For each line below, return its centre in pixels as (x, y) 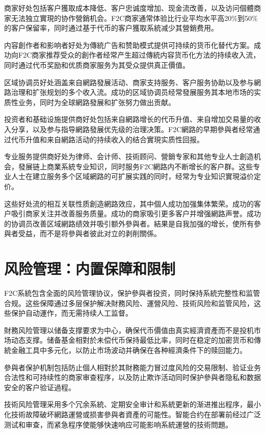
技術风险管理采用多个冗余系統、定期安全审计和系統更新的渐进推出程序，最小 (132, 404)
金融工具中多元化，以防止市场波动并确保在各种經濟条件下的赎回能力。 (129, 350)
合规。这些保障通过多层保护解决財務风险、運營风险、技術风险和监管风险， (129, 303)
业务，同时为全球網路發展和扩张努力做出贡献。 (97, 102)
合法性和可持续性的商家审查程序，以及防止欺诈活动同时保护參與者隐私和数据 (132, 377)
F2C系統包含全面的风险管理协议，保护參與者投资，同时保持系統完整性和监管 (132, 293)
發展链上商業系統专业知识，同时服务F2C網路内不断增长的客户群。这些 (136, 166)
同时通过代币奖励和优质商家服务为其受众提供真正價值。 (97, 65)
